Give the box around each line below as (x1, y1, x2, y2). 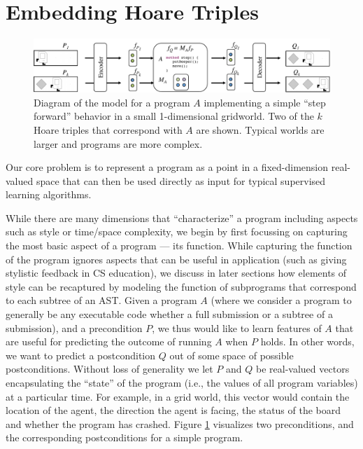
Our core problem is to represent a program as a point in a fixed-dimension (6, 160, 329, 174)
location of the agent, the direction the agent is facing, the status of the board (6, 403, 341, 417)
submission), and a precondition (6, 320, 143, 335)
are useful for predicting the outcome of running (6, 334, 212, 349)
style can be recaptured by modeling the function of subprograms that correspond (6, 279, 357, 293)
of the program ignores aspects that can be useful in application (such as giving (6, 251, 347, 266)
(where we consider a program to (211, 293, 352, 308)
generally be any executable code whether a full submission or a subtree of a (6, 307, 333, 322)
